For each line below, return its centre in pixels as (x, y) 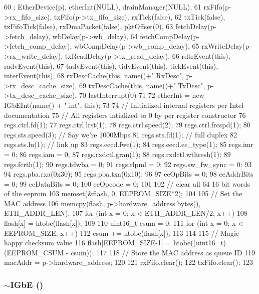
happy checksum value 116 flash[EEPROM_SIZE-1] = (88, 243)
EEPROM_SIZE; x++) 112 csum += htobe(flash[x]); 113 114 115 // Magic (121, 233)
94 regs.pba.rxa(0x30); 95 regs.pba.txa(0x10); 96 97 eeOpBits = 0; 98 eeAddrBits (129, 174)
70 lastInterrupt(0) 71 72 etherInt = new (142, 95)
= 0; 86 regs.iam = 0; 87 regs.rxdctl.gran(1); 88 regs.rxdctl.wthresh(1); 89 (117, 154)
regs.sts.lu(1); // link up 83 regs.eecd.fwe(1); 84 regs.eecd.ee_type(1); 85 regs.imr (129, 144)
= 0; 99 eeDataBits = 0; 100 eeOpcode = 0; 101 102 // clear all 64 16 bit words (127, 183)
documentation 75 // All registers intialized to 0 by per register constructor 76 (125, 115)
